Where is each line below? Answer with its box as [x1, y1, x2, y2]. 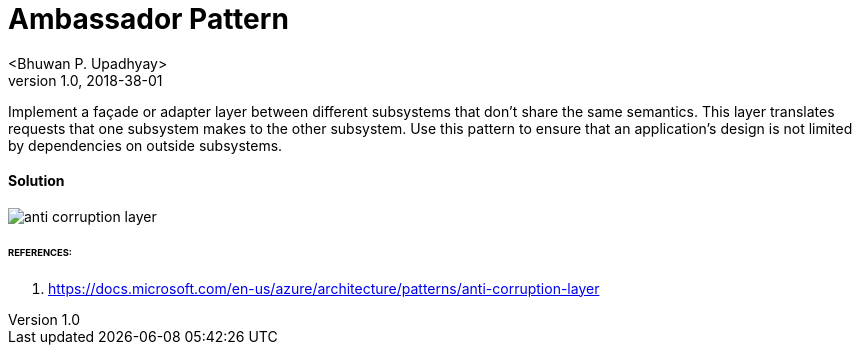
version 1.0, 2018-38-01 [8, 71, 163, 89]
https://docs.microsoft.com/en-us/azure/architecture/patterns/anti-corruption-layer [48, 279, 600, 297]
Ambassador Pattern [8, 2, 289, 36]
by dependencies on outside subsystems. [8, 136, 283, 154]
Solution [8, 172, 65, 190]
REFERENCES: [8, 246, 72, 258]
